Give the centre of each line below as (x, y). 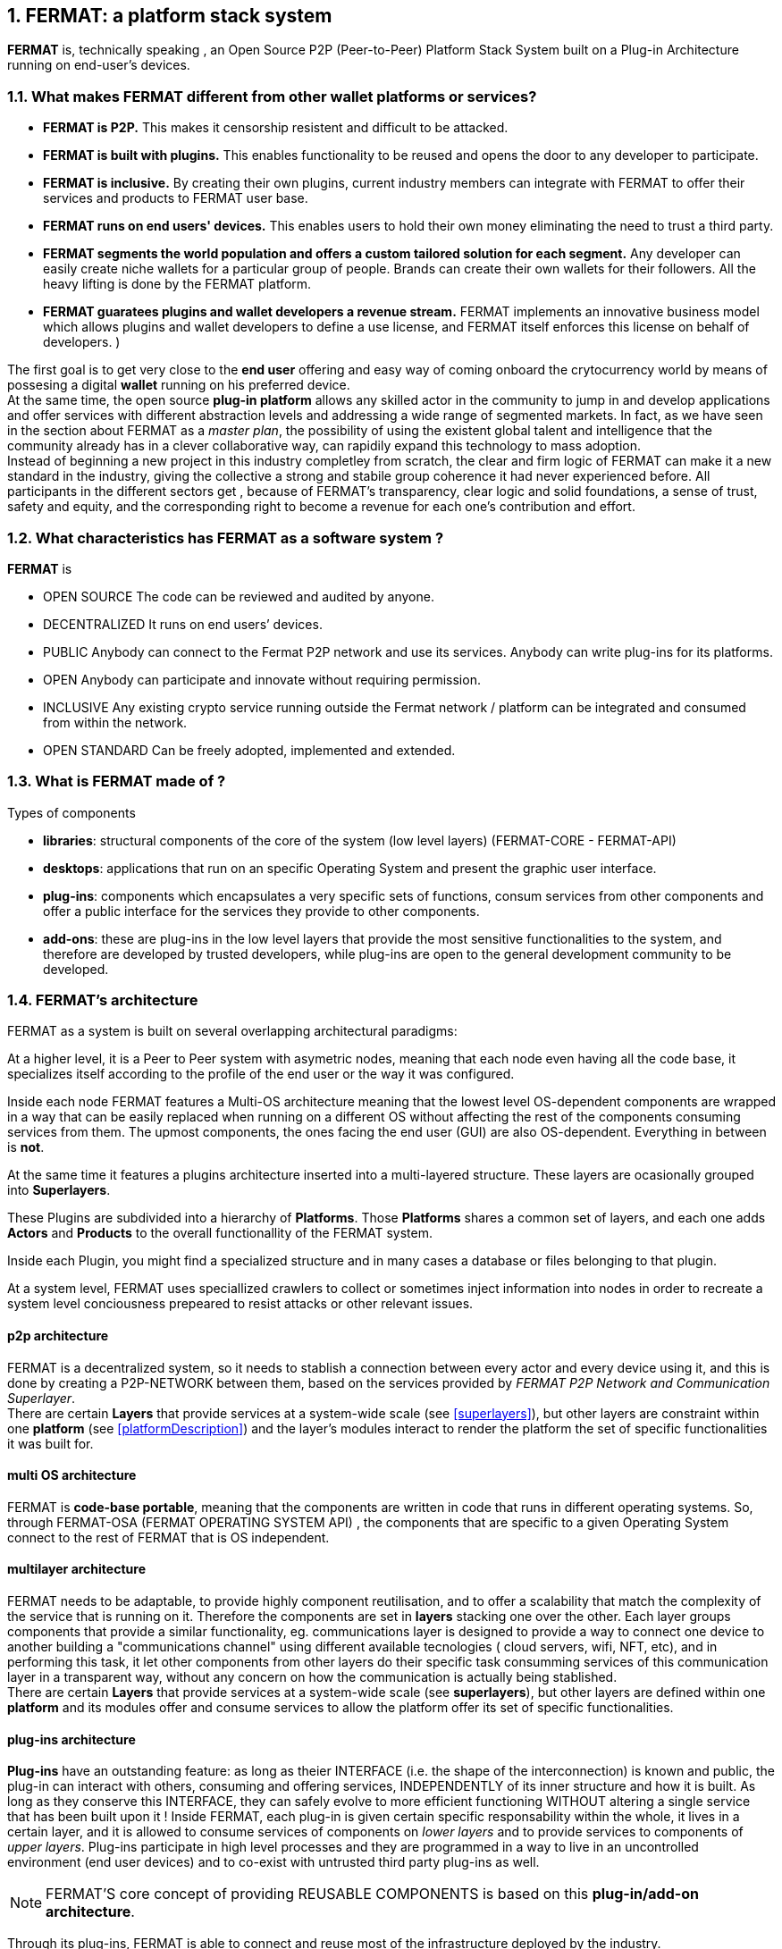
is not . (26, 1147)
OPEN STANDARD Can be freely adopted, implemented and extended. (249, 750)
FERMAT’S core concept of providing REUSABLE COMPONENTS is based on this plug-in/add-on (372, 1894)
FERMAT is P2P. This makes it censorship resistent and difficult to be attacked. (276, 128)
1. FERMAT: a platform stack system (170, 16)
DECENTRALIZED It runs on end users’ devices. (183, 624)
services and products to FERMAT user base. (176, 198)
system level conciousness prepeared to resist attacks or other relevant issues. (240, 1304)
